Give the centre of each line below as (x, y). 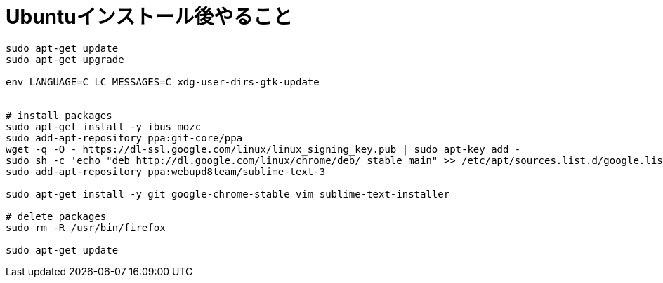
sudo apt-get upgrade (65, 59)
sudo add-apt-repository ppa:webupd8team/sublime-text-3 (166, 171)
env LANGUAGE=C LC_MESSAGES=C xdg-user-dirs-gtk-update (163, 82)
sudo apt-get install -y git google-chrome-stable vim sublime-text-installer (228, 194)
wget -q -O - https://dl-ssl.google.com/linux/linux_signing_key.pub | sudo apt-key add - (263, 149)
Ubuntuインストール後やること (149, 17)
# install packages (59, 115)
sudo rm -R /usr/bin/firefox (86, 227)
